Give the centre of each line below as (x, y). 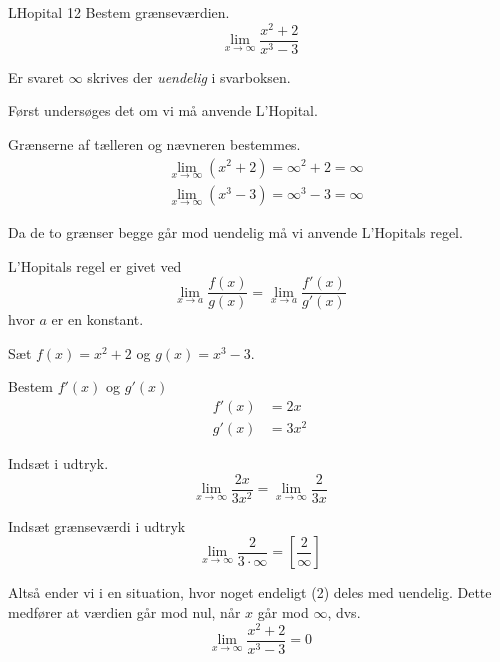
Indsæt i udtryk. (58, 463)
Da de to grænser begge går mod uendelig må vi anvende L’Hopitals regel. (235, 232)
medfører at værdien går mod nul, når (124, 612)
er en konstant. (97, 319)
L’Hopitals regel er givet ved (95, 265)
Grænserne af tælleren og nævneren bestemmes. (154, 143)
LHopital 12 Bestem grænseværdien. (119, 12)
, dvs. (344, 612)
